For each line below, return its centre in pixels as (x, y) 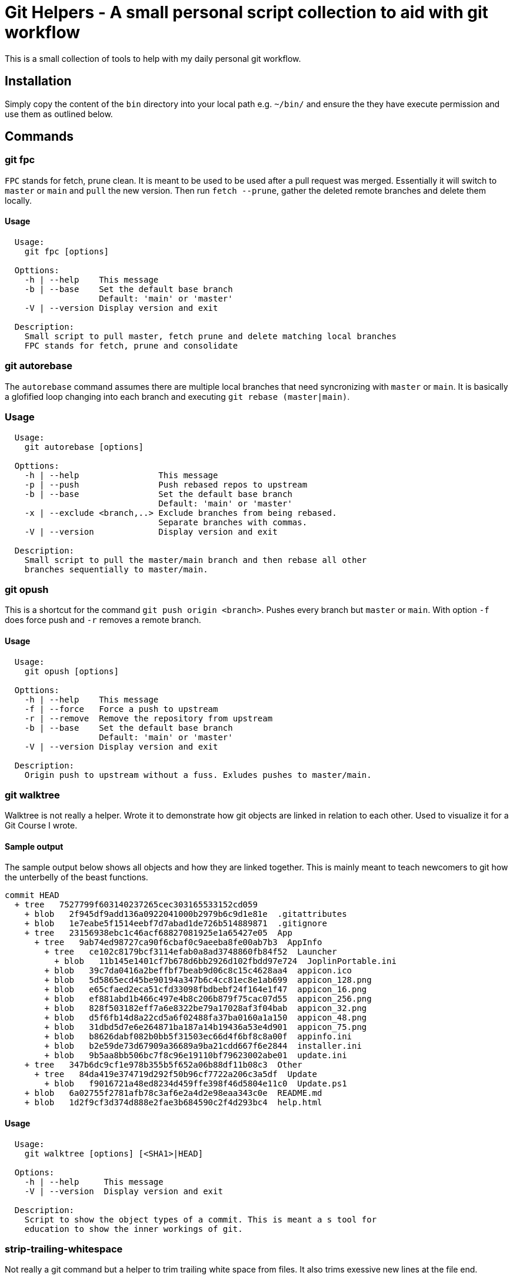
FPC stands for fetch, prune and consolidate (131, 346)
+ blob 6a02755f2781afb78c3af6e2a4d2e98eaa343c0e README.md (173, 1093)
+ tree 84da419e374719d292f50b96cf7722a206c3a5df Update (176, 1074)
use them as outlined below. (59, 114)
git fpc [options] (67, 252)
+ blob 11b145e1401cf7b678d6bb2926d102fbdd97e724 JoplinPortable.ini (225, 961)
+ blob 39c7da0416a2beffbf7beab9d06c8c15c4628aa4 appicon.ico (198, 971)
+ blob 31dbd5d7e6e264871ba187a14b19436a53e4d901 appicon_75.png (206, 1027)
